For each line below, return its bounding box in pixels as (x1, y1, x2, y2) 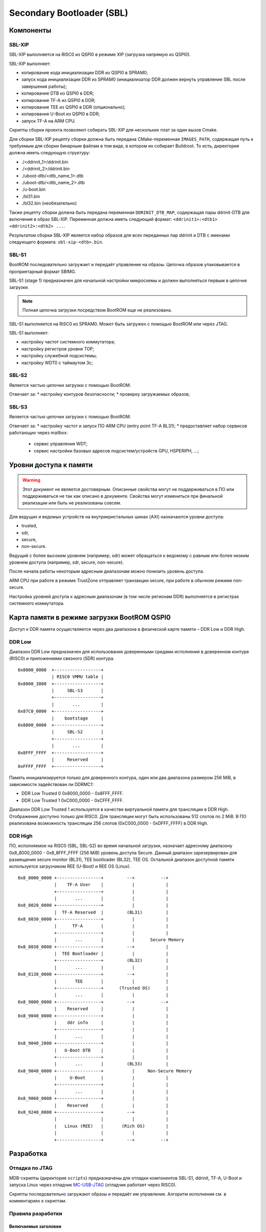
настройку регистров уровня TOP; (21, 345, 95, 352)
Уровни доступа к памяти (9, 461, 93, 469)
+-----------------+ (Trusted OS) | (54, 986, 168, 991)
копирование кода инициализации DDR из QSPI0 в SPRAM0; (21, 69, 148, 76)
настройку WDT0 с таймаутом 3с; (21, 360, 93, 366)
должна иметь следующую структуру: (9, 150, 91, 156)
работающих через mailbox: (9, 429, 68, 436)
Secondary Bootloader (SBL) (9, 7, 128, 18)
